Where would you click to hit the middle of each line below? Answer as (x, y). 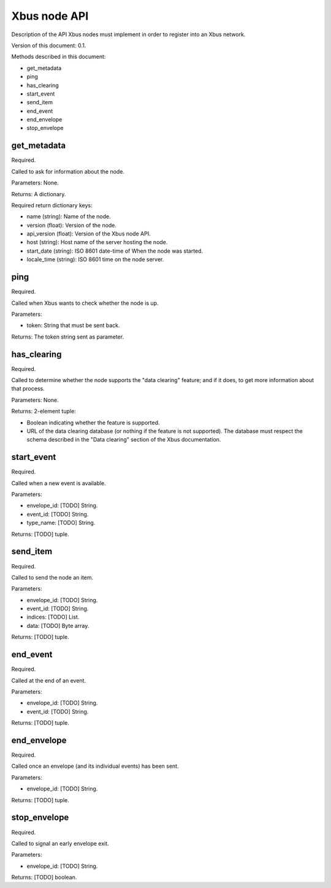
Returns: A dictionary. (39, 194)
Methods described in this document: (59, 57)
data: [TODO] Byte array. (58, 626)
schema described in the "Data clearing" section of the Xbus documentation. (124, 440)
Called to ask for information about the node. (68, 171)
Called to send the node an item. (52, 577)
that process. (28, 389)
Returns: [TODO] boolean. (44, 878)
